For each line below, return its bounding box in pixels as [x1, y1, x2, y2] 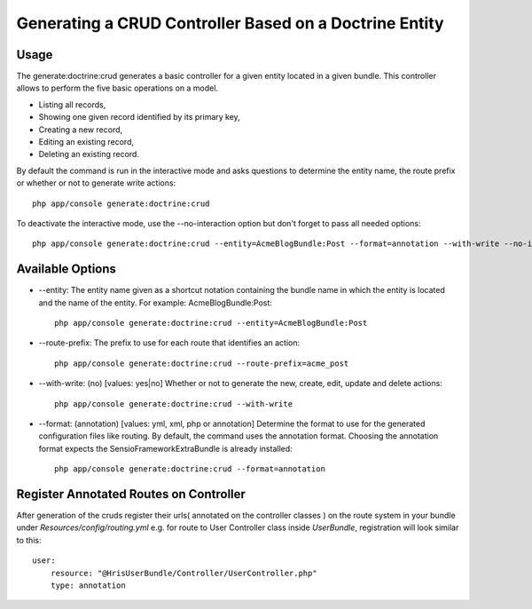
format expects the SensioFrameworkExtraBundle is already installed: [38, 443, 293, 454]
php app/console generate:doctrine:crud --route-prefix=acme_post [54, 358, 349, 368]
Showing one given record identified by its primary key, [38, 112, 241, 123]
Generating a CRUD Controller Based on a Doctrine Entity [16, 13, 444, 33]
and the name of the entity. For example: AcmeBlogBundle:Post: [38, 297, 272, 308]
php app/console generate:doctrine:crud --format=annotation [54, 464, 325, 474]
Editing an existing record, [38, 137, 135, 147]
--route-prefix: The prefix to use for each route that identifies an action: [38, 337, 301, 348]
